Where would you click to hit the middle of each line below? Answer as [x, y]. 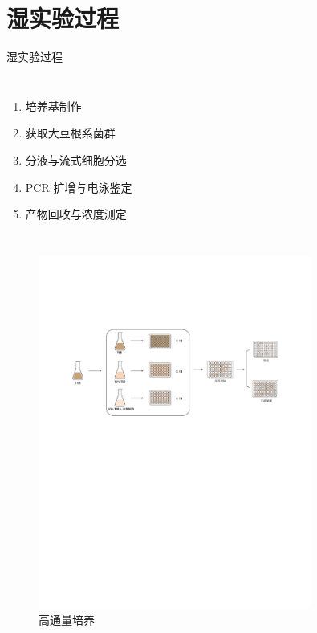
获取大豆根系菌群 [70, 133]
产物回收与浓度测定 [76, 214]
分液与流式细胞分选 [76, 159]
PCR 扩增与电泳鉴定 [79, 187]
